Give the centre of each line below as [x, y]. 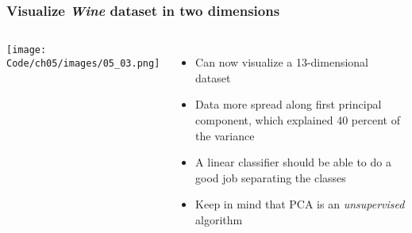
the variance [225, 135]
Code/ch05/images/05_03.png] [83, 63]
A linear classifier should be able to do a [293, 162]
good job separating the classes [271, 177]
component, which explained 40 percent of [298, 120]
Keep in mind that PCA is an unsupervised [300, 204]
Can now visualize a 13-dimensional [282, 62]
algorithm [219, 219]
